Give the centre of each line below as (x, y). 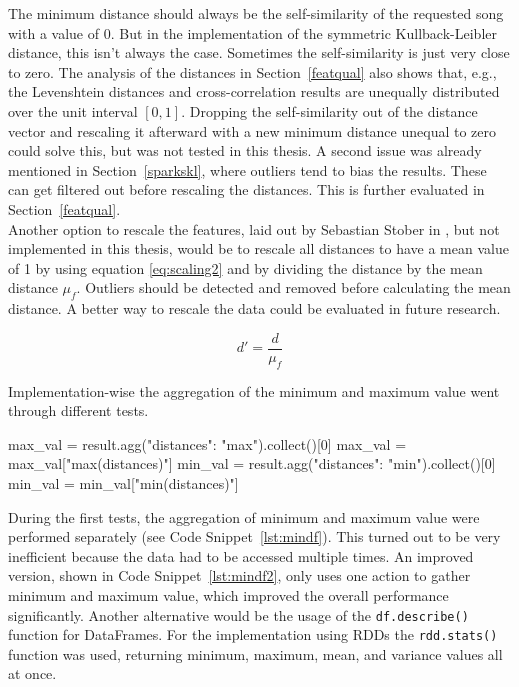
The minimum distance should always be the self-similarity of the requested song (256, 13)
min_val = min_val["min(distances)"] (123, 482)
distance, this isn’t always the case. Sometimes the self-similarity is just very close (259, 52)
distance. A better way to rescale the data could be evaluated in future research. (254, 308)
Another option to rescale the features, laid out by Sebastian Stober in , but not (254, 228)
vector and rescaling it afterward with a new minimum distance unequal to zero (252, 130)
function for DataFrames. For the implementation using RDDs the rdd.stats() (253, 634)
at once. (32, 673)
